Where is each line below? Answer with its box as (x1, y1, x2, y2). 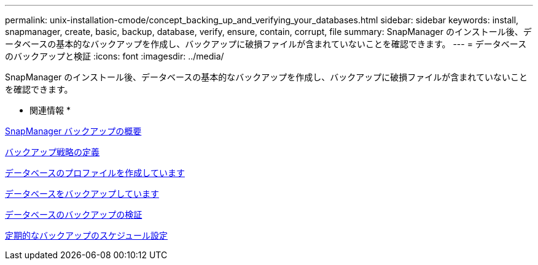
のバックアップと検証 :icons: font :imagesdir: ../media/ (5, 51, 224, 61)
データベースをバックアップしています (5, 188, 159, 199)
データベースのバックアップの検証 (5, 209, 142, 220)
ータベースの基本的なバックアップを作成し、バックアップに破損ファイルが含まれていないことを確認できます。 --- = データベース (5, 39, 527, 49)
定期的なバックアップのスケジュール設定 (5, 230, 168, 240)
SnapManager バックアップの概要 (5, 126, 142, 136)
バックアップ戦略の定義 (5, 147, 99, 157)
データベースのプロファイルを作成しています (5, 167, 185, 178)
